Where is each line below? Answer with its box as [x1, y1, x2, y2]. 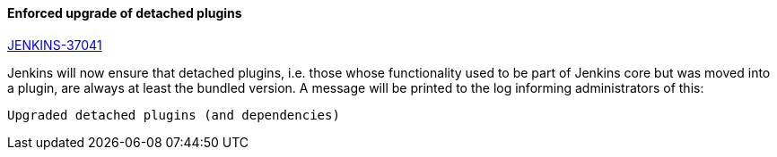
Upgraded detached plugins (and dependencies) [7, 107, 340, 122]
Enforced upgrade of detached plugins [7, 5, 242, 21]
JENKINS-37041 [7, 37, 102, 53]
